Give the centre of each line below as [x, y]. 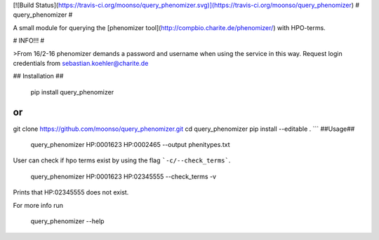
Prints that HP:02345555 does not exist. [71, 192]
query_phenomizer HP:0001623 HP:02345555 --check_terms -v [124, 176]
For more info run [38, 205]
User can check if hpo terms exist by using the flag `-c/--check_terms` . [122, 160]
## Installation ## [38, 76]
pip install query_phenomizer [72, 92]
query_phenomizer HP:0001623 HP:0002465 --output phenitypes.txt [131, 145]
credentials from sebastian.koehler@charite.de [81, 63]
